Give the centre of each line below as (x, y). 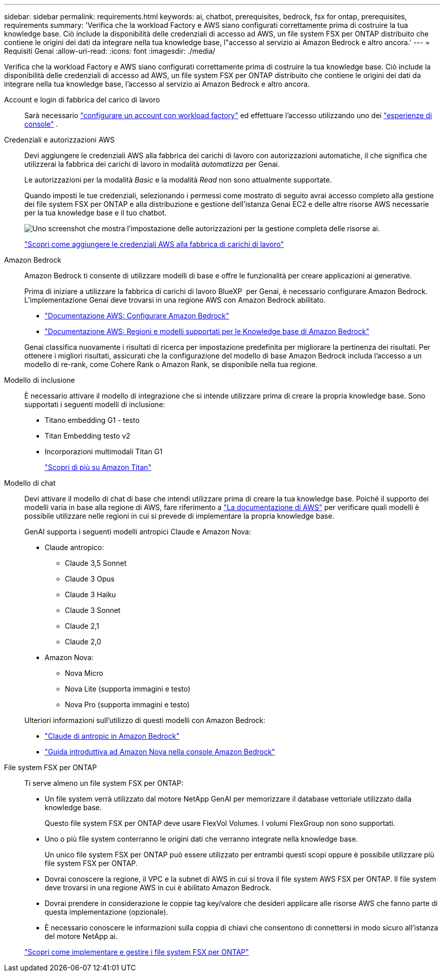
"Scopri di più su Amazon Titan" (98, 467)
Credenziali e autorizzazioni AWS (60, 140)
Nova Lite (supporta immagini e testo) (128, 689)
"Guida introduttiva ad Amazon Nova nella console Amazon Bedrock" (160, 752)
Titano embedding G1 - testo (92, 420)
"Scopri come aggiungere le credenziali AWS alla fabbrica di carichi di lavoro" (154, 244)
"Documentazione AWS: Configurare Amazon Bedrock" (137, 316)
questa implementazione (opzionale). (106, 912)
